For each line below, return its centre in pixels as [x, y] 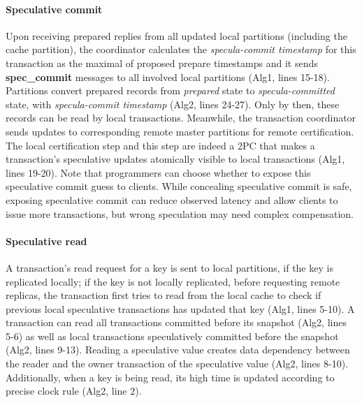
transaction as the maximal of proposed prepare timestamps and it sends [162, 63]
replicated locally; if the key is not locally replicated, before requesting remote [173, 281]
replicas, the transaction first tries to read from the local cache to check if [164, 295]
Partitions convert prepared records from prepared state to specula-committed [170, 90]
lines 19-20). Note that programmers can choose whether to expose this [158, 172]
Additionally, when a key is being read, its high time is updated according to [170, 377]
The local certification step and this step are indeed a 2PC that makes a [160, 145]
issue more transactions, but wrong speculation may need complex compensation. [180, 213]
